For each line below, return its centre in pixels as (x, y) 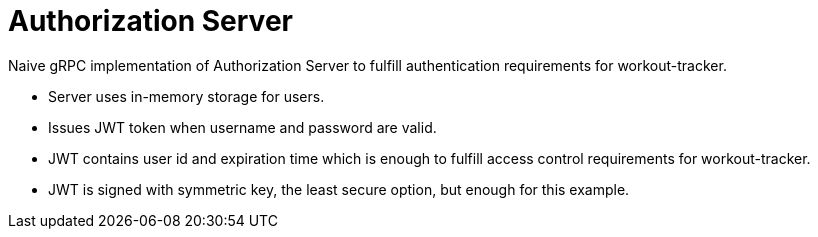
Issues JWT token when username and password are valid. (242, 127)
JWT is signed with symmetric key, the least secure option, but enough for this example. (339, 189)
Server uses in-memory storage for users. (186, 96)
